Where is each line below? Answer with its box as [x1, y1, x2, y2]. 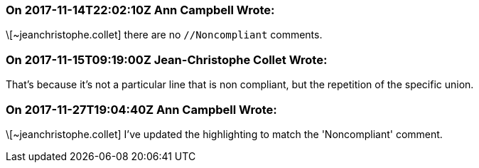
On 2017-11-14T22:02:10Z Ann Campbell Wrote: [6, 3, 275, 17]
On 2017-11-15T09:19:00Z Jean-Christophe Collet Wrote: [6, 52, 328, 67]
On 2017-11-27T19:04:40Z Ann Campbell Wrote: [6, 102, 277, 117]
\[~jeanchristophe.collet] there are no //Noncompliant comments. [6, 28, 323, 41]
